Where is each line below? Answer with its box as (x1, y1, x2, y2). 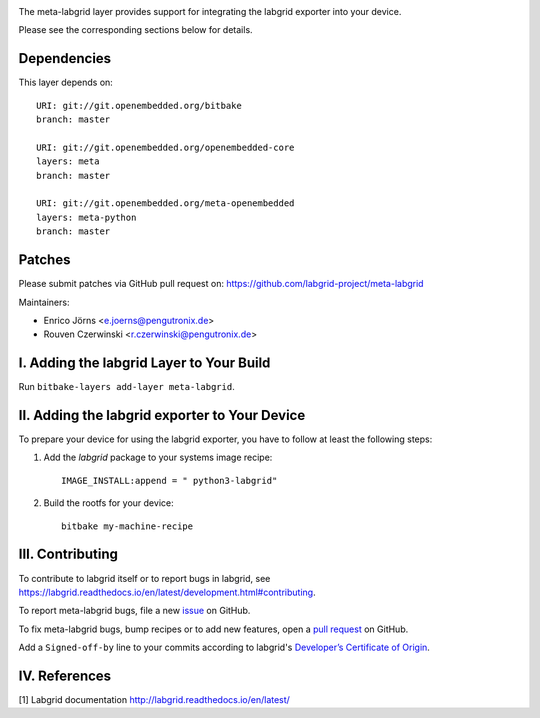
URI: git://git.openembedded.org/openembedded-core (36, 141, 295, 153)
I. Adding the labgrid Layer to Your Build (18, 355, 271, 372)
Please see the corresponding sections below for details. (18, 24, 254, 36)
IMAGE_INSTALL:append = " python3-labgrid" (61, 475, 278, 486)
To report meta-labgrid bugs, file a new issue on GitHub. (18, 605, 251, 617)
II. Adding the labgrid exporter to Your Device (18, 407, 306, 424)
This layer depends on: (18, 76, 114, 89)
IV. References (18, 667, 112, 684)
